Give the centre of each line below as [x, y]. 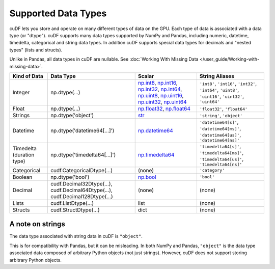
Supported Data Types [58, 13]
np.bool [147, 177]
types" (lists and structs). [36, 50]
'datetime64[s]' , [219, 122]
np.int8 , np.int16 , [158, 83]
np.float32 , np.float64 [164, 109]
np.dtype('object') [72, 115]
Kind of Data [28, 76]
